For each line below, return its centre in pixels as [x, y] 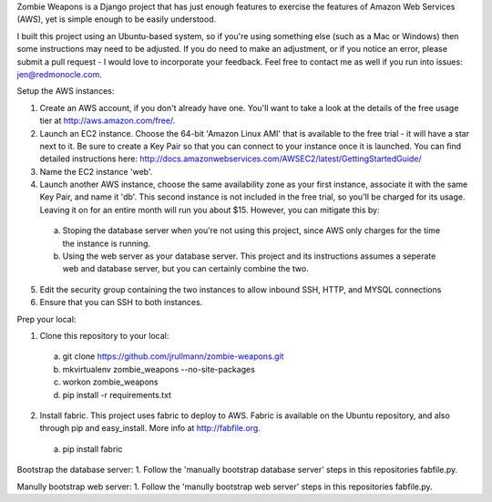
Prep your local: [46, 319]
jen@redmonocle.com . [59, 74]
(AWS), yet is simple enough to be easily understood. [117, 19]
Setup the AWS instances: [66, 91]
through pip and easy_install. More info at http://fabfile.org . [150, 428]
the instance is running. [106, 243]
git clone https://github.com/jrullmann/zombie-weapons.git [173, 356]
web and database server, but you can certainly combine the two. [185, 269]
